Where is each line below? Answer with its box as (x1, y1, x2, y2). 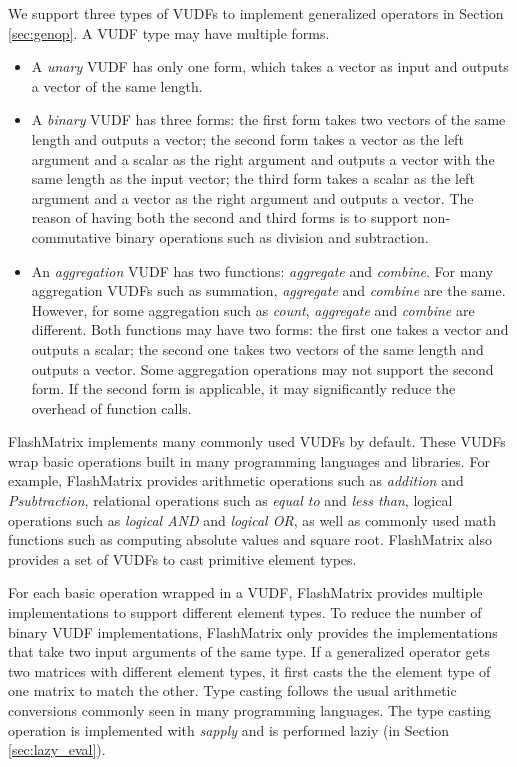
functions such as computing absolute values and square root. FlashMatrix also (8, 529, 492, 550)
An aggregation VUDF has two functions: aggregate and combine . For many (31, 260, 494, 281)
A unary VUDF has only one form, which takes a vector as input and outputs (31, 56, 509, 77)
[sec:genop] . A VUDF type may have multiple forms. (8, 22, 330, 43)
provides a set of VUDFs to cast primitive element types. (8, 548, 357, 569)
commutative (31, 226, 111, 247)
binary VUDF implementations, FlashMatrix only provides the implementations (8, 621, 498, 642)
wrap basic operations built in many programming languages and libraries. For (8, 450, 490, 471)
